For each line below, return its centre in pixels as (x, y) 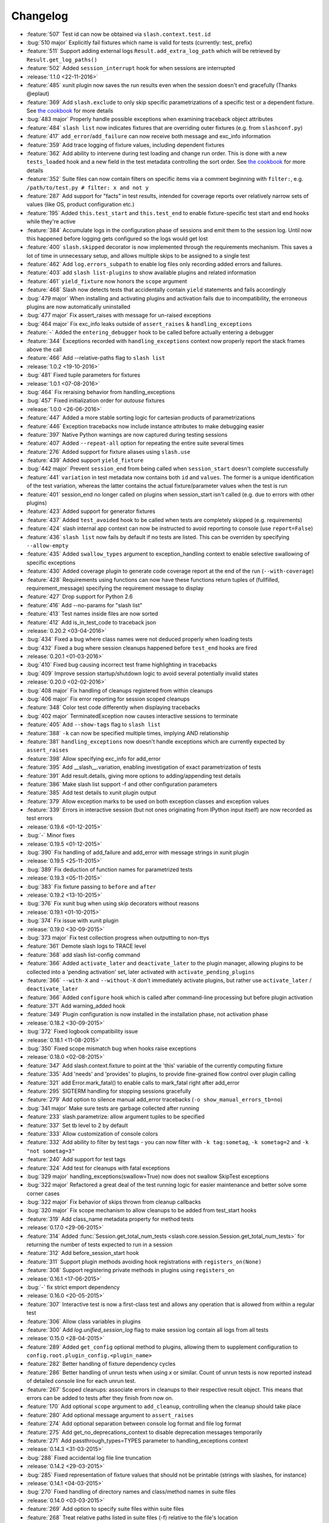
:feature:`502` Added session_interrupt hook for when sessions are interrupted (131, 68)
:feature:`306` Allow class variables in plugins (84, 1321)
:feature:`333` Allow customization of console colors (92, 1134)
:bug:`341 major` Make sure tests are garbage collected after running (113, 1108)
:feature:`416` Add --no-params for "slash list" (84, 605)
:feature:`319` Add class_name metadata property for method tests (110, 1219)
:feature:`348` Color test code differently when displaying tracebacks (113, 707)
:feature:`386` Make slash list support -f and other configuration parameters (122, 784)
